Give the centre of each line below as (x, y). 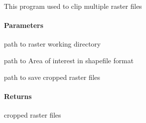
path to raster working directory (52, 44)
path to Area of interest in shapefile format (69, 60)
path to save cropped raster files (52, 77)
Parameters (24, 25)
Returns (18, 96)
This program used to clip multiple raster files (73, 6)
